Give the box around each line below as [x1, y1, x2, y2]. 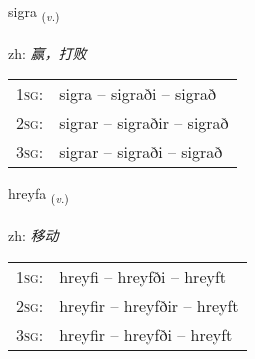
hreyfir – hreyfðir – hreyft [59, 293, 239, 317]
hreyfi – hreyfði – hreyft [59, 264, 227, 288]
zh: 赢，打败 [8, 42, 87, 63]
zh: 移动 [8, 225, 59, 246]
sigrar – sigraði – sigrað [59, 140, 223, 164]
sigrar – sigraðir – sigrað [59, 111, 229, 135]
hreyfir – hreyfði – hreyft [59, 322, 233, 346]
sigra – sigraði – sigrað [59, 82, 217, 106]
